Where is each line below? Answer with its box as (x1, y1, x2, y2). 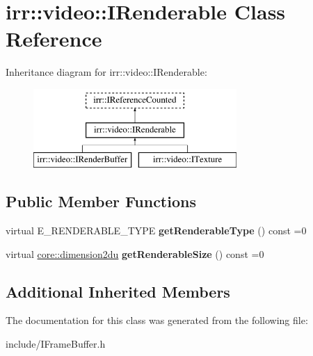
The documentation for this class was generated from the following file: (6, 313, 308, 327)
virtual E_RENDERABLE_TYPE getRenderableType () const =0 (6, 223, 307, 238)
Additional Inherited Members (6, 280, 230, 302)
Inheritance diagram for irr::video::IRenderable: (6, 65, 207, 79)
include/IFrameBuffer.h (6, 337, 106, 351)
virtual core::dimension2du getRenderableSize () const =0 (6, 246, 264, 261)
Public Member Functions (6, 191, 196, 212)
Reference (6, 24, 102, 53)
